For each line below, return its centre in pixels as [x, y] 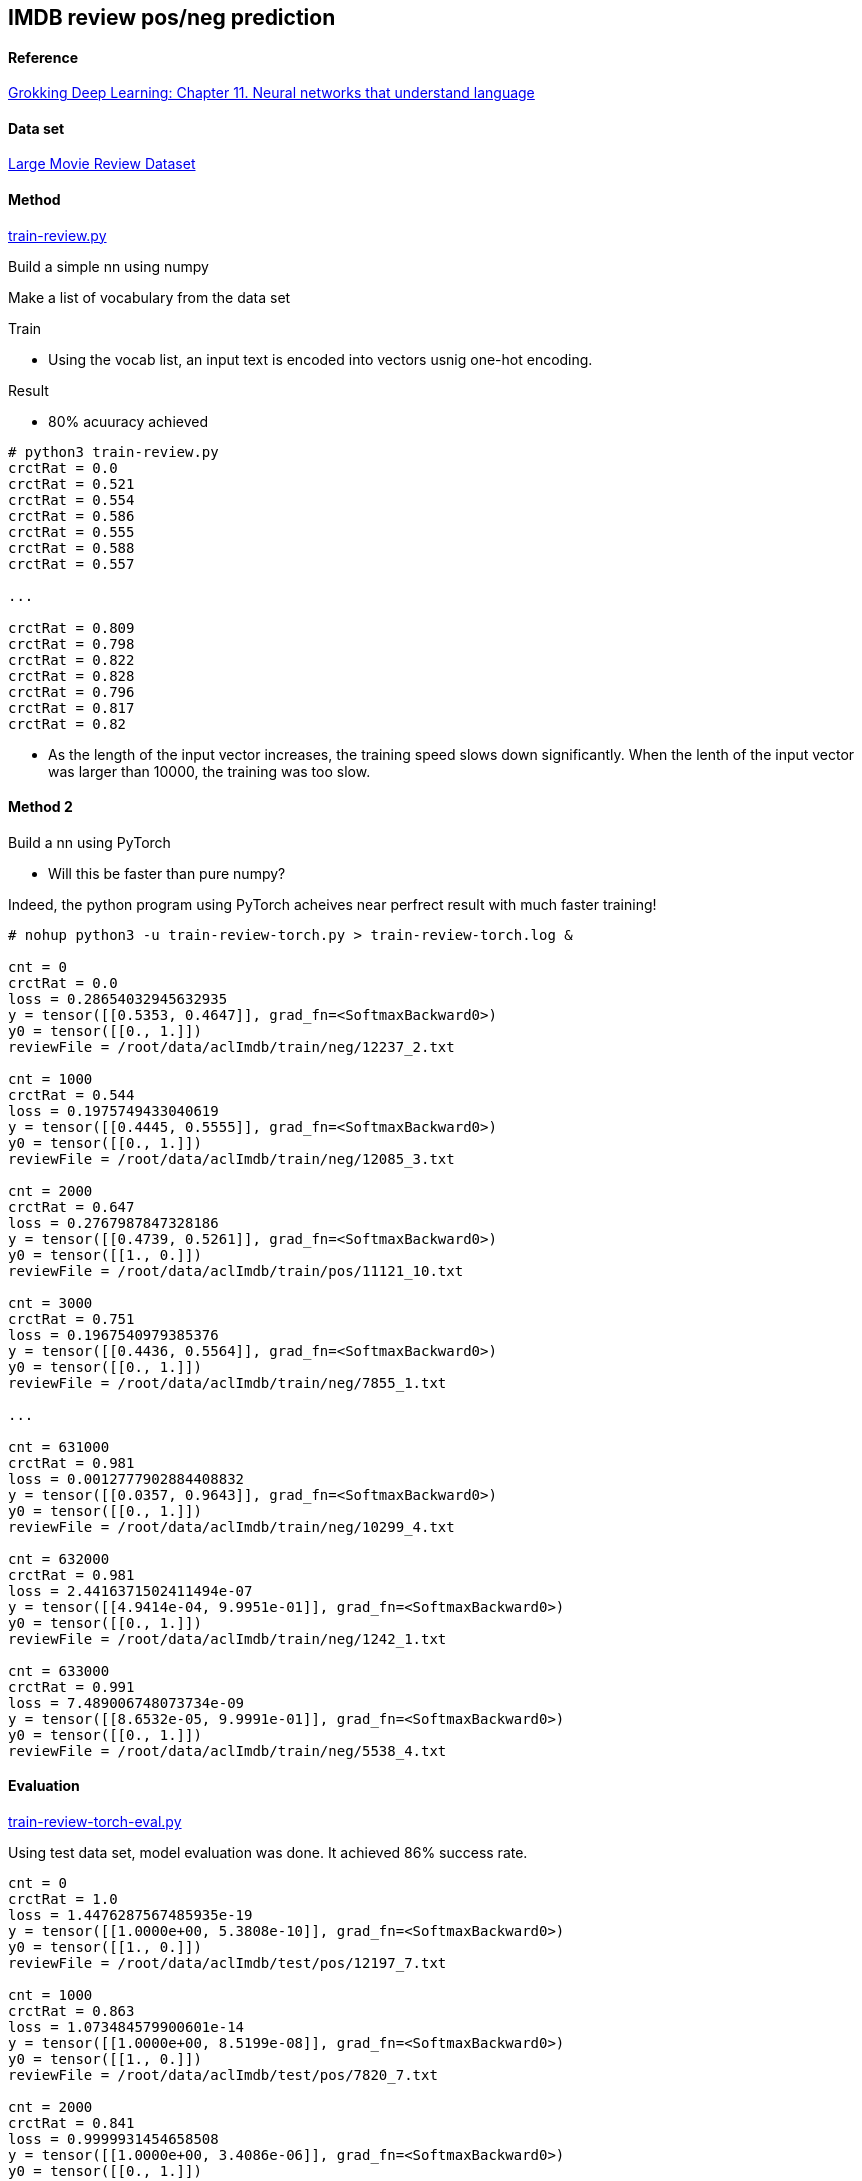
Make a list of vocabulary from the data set [149, 297]
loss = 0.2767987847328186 [113, 1222]
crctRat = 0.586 [71, 515]
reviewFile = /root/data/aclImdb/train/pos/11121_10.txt [236, 1270]
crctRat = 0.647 [71, 1206]
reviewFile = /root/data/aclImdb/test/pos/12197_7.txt [227, 1963]
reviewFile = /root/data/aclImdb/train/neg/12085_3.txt [231, 1158]
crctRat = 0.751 [71, 1318]
